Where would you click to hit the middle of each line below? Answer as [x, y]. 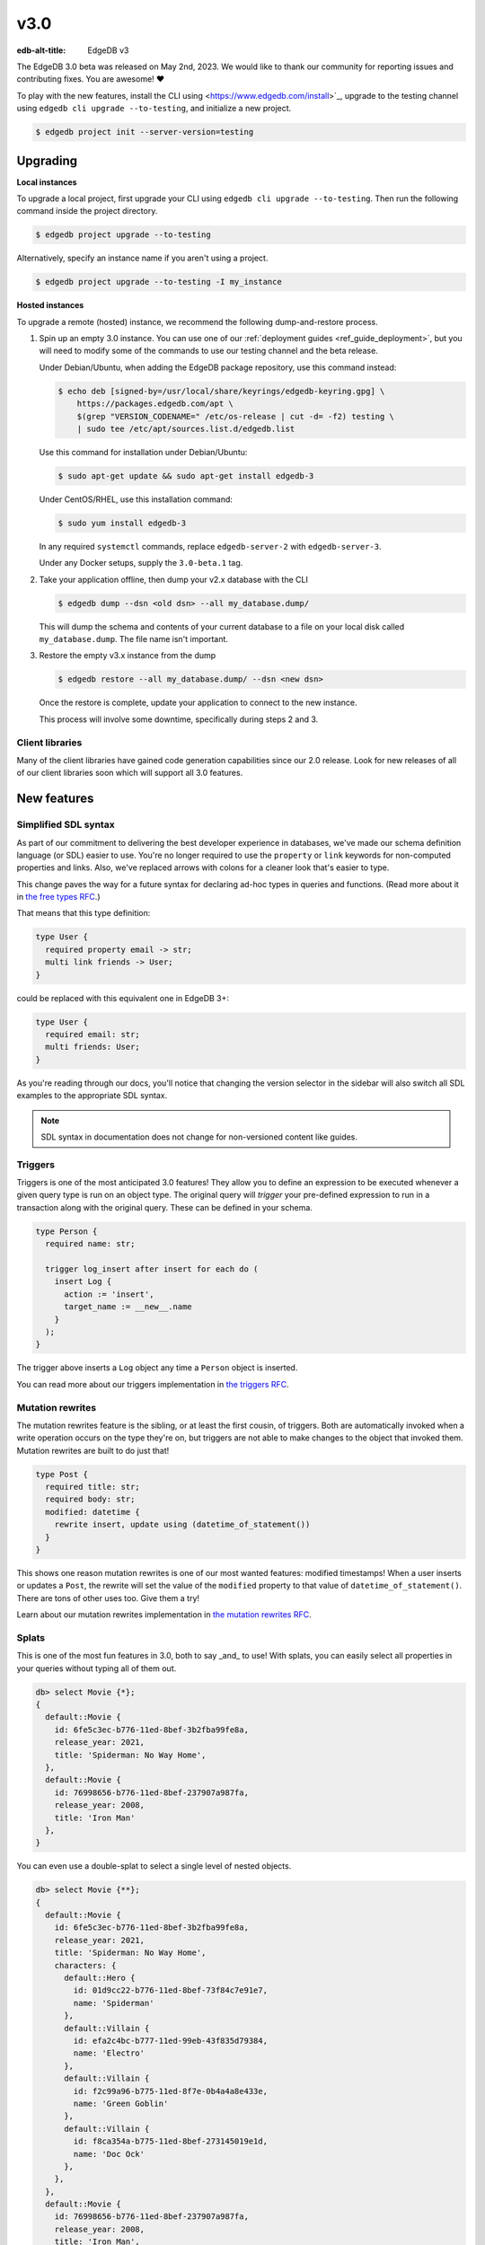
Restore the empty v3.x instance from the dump [128, 656]
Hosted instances [50, 305]
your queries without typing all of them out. [97, 1668]
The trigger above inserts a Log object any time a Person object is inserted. [157, 1368]
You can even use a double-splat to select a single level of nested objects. [154, 1866]
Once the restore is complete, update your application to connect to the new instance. [198, 703]
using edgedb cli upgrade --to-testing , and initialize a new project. [154, 109]
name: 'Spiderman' [114, 2003]
